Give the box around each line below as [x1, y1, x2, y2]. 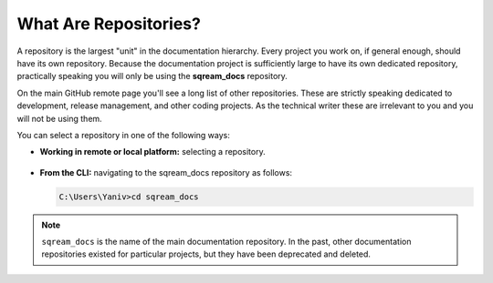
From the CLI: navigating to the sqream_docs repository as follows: [39, 167, 292, 177]
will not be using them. [16, 113, 102, 124]
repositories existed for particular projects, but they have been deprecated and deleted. [41, 248, 372, 259]
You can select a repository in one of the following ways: [16, 129, 230, 140]
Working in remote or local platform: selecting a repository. [39, 147, 266, 157]
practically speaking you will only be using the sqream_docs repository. [16, 71, 288, 82]
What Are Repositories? [16, 14, 201, 34]
